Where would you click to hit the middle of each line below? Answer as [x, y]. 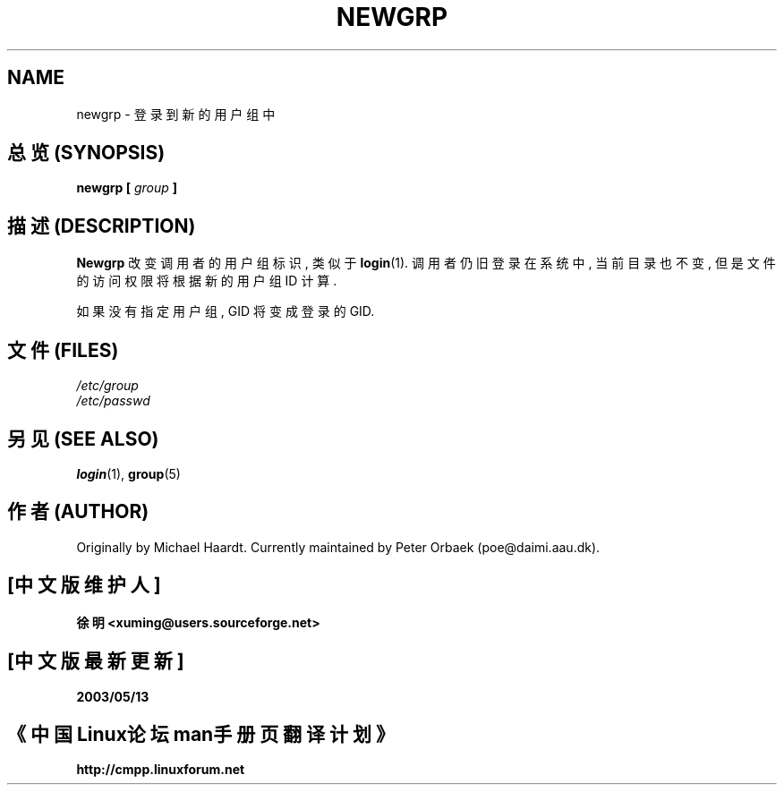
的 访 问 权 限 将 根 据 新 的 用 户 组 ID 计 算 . [207, 281]
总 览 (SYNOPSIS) [86, 153]
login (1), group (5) [128, 473]
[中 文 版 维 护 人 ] [84, 585]
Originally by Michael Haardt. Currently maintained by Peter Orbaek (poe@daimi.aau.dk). [338, 547]
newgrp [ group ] [127, 188]
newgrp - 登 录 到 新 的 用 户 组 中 [176, 114]
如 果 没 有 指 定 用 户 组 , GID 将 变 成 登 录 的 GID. [226, 311]
